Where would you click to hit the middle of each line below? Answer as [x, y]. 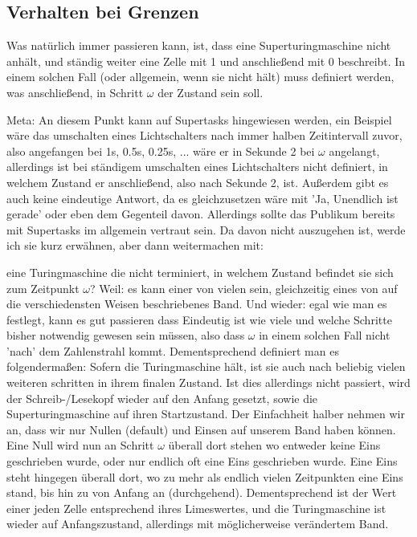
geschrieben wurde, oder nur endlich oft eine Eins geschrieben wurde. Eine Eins [202, 461]
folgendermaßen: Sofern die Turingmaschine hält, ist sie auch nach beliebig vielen [206, 366]
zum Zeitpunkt [43, 288]
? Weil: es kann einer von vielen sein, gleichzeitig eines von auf [244, 288]
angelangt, [354, 151]
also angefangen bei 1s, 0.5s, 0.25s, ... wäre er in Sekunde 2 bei [161, 151]
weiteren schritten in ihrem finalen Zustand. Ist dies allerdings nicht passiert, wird [208, 382]
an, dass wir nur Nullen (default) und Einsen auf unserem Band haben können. [201, 429]
